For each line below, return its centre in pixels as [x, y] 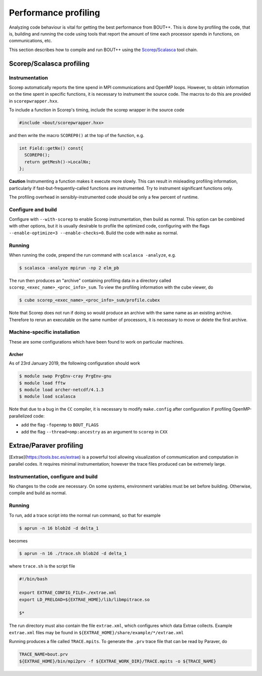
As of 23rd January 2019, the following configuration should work [74, 363]
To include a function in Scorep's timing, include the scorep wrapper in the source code [97, 110]
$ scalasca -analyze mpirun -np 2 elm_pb [69, 268]
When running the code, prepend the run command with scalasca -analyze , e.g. [93, 255]
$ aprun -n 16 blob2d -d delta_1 [59, 528]
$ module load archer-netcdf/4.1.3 [61, 390]
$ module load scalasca [48, 397]
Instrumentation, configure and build [53, 476]
